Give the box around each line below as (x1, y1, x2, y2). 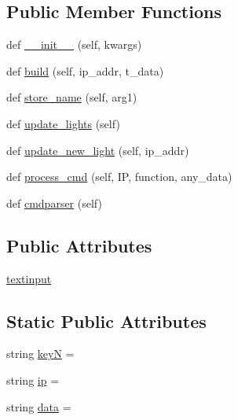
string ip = (6, 371, 60, 388)
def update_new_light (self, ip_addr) (6, 142, 189, 158)
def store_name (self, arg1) (6, 89, 137, 105)
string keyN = (6, 345, 75, 362)
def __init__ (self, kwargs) (6, 36, 142, 53)
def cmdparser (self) (6, 194, 102, 211)
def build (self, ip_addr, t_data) (6, 62, 164, 79)
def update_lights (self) (6, 115, 120, 131)
